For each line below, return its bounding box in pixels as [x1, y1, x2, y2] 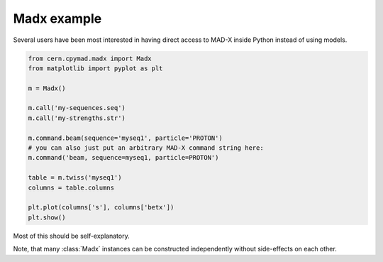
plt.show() [28, 213, 66, 222]
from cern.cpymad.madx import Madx [28, 54, 152, 62]
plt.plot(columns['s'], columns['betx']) [28, 203, 174, 212]
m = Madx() [28, 84, 66, 92]
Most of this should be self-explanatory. [13, 231, 131, 240]
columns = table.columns [28, 183, 115, 192]
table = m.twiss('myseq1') [28, 174, 122, 182]
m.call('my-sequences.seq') [28, 104, 126, 112]
